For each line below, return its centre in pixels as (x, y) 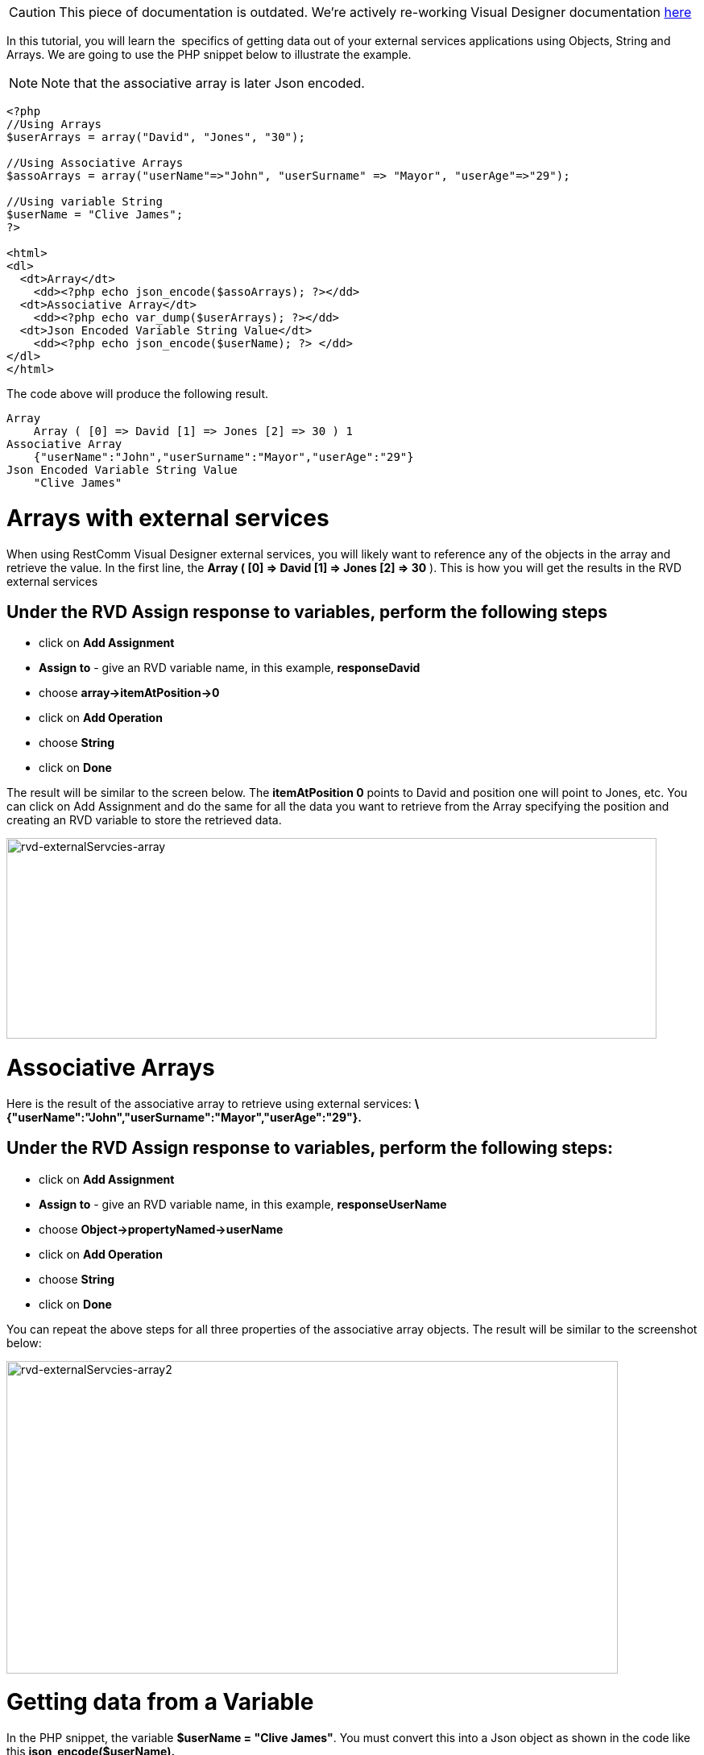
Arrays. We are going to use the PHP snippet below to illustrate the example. (209, 54)
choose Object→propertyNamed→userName (161, 1229)
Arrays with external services (168, 518)
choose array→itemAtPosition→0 (129, 693)
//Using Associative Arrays (95, 163)
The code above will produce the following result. (138, 394)
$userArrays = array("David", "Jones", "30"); (156, 137)
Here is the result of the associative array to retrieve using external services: (209, 1103)
